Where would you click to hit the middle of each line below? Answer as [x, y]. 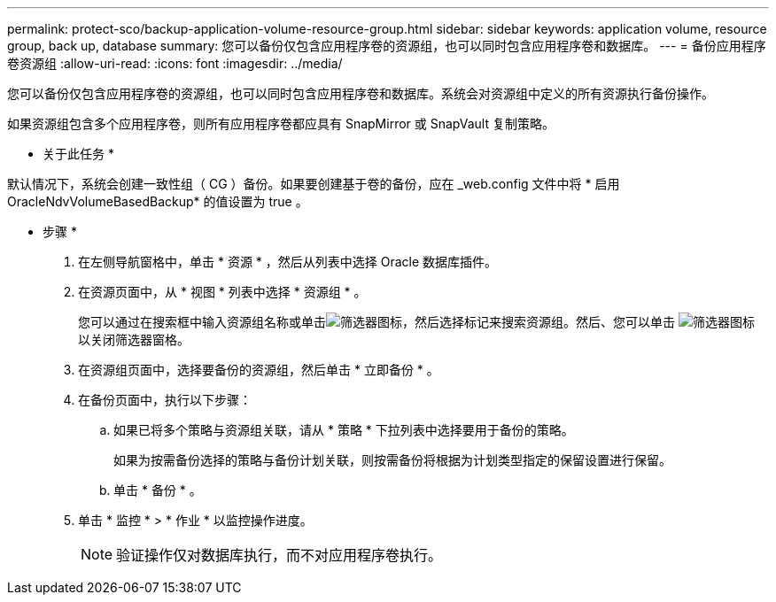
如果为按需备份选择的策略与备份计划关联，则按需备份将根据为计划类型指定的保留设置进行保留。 [392, 460]
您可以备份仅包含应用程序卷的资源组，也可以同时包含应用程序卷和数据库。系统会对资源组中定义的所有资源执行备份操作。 [361, 93]
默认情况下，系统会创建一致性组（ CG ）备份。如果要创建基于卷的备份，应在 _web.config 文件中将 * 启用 [314, 184]
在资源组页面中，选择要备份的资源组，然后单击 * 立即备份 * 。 [259, 370]
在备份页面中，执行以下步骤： [165, 400]
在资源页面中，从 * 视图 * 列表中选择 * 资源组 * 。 [222, 292]
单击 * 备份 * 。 [158, 490]
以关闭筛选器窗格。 [134, 340]
